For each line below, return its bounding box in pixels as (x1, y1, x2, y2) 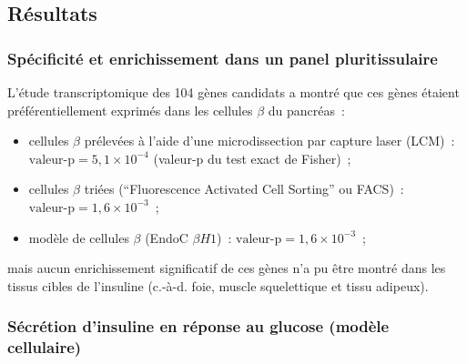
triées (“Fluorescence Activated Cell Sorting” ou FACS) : (84, 179, 404, 198)
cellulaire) (7, 336, 82, 359)
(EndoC (145, 227, 188, 247)
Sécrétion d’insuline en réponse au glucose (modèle (7, 315, 390, 338)
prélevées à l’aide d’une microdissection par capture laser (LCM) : (84, 131, 455, 150)
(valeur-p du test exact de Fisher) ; (153, 148, 351, 167)
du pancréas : (268, 100, 345, 119)
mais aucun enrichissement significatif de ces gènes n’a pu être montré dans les (7, 258, 446, 278)
